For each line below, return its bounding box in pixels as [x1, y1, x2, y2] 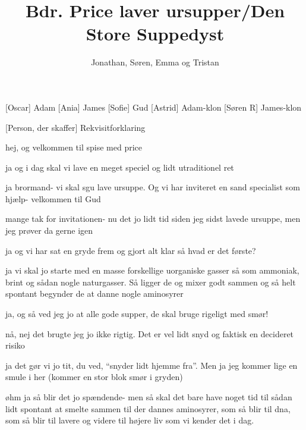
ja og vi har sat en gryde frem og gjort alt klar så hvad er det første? [5, 244, 256, 256]
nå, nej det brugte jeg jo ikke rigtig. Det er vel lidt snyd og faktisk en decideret [5, 327, 294, 340]
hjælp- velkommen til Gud [5, 192, 101, 205]
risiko [5, 339, 25, 351]
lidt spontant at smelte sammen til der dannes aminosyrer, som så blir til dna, [5, 402, 291, 415]
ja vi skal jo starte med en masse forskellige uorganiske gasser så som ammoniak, [5, 264, 299, 277]
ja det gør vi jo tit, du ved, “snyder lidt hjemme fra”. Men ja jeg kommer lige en [5, 359, 298, 371]
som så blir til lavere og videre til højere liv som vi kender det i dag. [5, 414, 254, 426]
